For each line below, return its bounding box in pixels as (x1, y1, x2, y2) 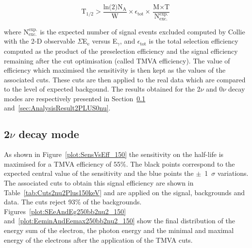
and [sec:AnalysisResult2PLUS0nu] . (4, 103, 111, 113)
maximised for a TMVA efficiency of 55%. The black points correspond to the (4, 158, 235, 169)
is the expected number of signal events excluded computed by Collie (40, 26, 245, 36)
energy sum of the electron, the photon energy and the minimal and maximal (4, 225, 234, 235)
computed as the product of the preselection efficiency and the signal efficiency (4, 46, 238, 56)
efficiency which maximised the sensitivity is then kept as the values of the (4, 65, 226, 75)
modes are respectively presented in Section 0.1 (4, 93, 146, 103)
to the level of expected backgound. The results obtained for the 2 (4, 84, 201, 94)
